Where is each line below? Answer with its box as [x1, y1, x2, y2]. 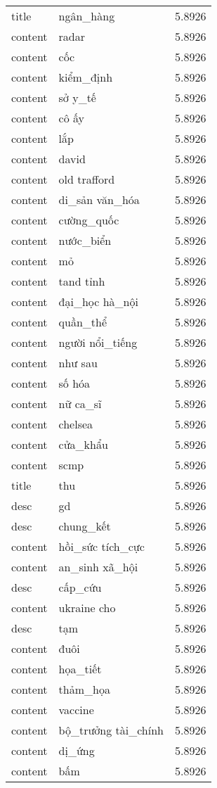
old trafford [58, 171, 115, 187]
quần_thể [58, 314, 107, 330]
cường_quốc [58, 212, 119, 228]
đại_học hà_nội [58, 293, 138, 310]
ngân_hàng [58, 8, 115, 24]
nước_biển [58, 232, 112, 248]
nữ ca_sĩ [58, 395, 102, 412]
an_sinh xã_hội [58, 559, 138, 575]
